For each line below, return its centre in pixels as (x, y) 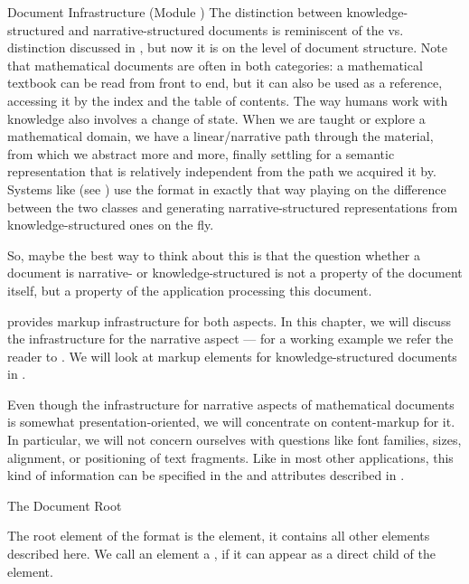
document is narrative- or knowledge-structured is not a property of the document (235, 273)
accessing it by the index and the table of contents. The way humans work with (228, 100)
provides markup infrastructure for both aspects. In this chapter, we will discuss (229, 320)
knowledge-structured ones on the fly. (111, 225)
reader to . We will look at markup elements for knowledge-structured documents (232, 356)
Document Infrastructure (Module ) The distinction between (175, 12)
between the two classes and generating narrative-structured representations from (233, 207)
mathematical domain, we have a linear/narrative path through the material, (220, 136)
